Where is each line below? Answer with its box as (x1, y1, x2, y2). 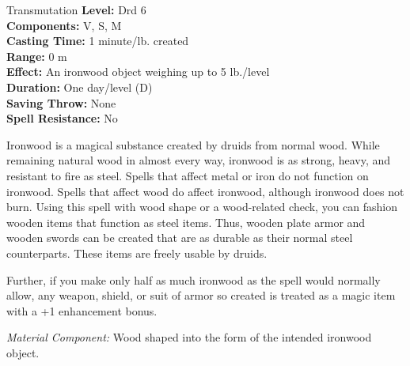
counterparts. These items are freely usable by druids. (6, 244, 268, 261)
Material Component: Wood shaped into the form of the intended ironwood (6, 329, 372, 345)
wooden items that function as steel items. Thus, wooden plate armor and (6, 213, 366, 230)
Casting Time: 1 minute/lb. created (6, 32, 189, 49)
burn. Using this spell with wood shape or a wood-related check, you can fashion (6, 198, 398, 215)
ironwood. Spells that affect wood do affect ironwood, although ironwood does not (6, 183, 404, 199)
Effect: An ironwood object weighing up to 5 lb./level (6, 63, 270, 80)
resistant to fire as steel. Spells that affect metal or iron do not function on (6, 167, 369, 183)
